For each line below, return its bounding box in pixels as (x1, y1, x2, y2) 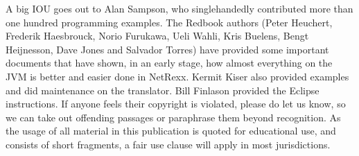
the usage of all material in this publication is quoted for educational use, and (6, 123, 336, 138)
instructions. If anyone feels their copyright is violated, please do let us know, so (6, 96, 346, 111)
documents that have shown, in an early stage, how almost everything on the (6, 55, 333, 70)
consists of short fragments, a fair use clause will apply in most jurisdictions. (6, 137, 331, 151)
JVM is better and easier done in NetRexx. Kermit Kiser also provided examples (6, 69, 349, 83)
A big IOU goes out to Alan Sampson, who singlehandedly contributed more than (6, 1, 353, 15)
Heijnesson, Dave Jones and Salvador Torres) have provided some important (6, 42, 329, 56)
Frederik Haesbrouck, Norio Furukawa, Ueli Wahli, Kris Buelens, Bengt (6, 28, 309, 43)
